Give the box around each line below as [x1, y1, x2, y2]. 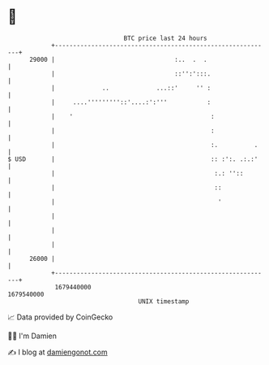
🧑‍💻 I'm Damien [7, 331, 58, 341]
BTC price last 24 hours [123, 34, 207, 42]
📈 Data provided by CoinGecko [7, 312, 113, 322]
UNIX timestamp [138, 297, 190, 306]
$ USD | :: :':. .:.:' [7, 154, 258, 163]
